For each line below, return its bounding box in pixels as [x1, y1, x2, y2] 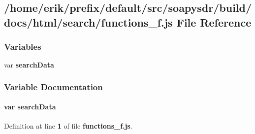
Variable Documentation [4, 80, 103, 93]
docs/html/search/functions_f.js [4, 14, 173, 30]
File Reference [176, 14, 252, 30]
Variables [4, 40, 41, 53]
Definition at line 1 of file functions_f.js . [4, 120, 132, 131]
